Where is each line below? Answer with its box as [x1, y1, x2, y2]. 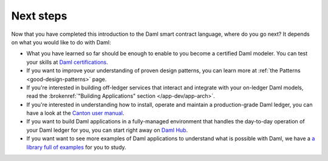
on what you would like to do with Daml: [11, 38, 111, 46]
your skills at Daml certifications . [26, 58, 109, 66]
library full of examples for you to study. [26, 143, 127, 151]
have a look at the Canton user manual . [26, 109, 125, 117]
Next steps [11, 9, 67, 22]
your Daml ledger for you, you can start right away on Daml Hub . [26, 126, 188, 134]
